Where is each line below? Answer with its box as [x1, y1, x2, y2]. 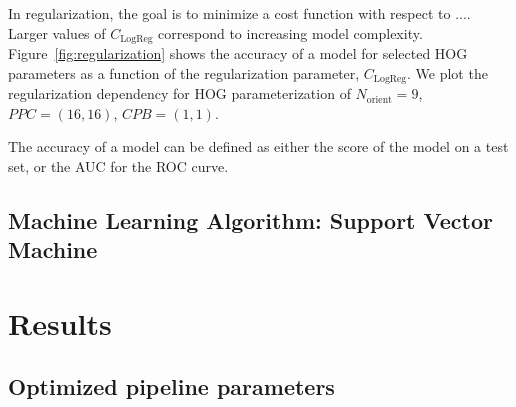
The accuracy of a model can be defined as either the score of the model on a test [8, 136, 509, 157]
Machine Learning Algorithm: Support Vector [8, 204, 493, 235]
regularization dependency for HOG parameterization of [8, 83, 351, 104]
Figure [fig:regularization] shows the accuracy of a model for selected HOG [8, 43, 468, 64]
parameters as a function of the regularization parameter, [8, 62, 360, 83]
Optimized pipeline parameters [8, 371, 335, 402]
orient [366, 94, 392, 105]
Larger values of [8, 22, 106, 43]
